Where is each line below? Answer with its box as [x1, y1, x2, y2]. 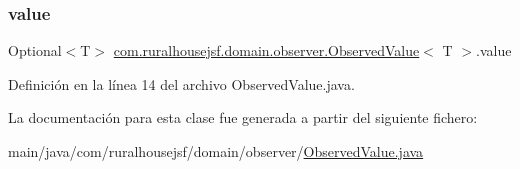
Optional [8, 40, 62, 61]
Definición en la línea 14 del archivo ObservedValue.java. [8, 73, 355, 94]
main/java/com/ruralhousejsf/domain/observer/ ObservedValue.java [8, 141, 424, 161]
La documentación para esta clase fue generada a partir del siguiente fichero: [8, 107, 478, 128]
